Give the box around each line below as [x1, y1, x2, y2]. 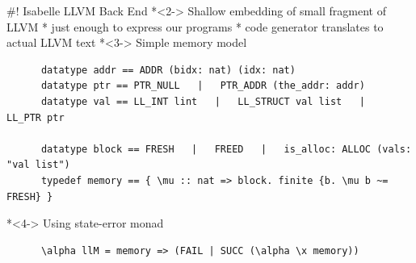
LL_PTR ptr [6, 111, 65, 123]
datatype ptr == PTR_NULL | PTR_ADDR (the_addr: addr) [40, 80, 365, 92]
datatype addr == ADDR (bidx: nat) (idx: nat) [40, 64, 296, 76]
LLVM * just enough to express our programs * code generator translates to [6, 18, 384, 35]
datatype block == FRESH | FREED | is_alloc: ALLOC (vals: [40, 143, 412, 155]
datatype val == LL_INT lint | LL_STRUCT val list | [40, 95, 365, 107]
